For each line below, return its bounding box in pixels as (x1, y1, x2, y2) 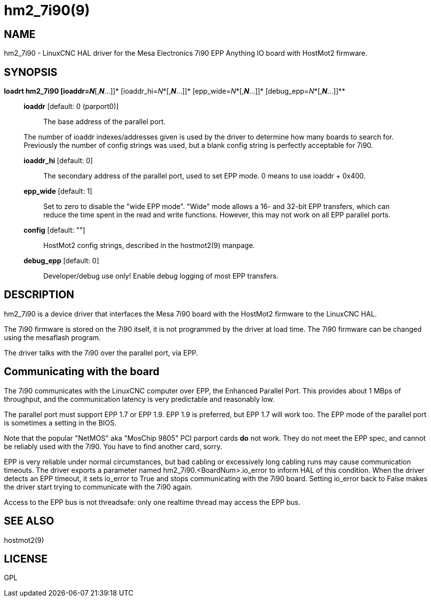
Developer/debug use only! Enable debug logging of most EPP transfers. (43, 272, 279, 281)
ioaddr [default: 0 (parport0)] (24, 102, 119, 111)
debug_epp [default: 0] (24, 256, 99, 265)
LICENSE (4, 552, 48, 565)
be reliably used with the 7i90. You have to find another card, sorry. (4, 442, 222, 451)
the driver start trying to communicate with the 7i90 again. (4, 482, 193, 491)
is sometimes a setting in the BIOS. (4, 418, 117, 427)
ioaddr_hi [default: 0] (24, 156, 93, 165)
